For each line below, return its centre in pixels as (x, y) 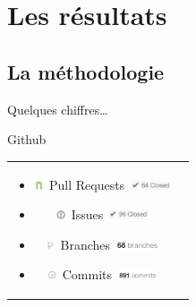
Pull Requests (87, 184)
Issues (87, 214)
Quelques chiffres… (58, 109)
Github (27, 139)
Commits (87, 274)
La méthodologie (86, 71)
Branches (85, 244)
